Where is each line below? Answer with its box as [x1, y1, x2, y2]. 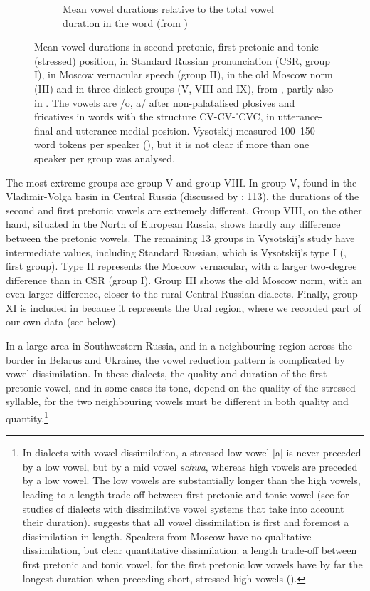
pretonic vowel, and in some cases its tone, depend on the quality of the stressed [6, 380, 356, 394]
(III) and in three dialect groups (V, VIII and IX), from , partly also [34, 80, 334, 95]
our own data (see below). [6, 314, 119, 329]
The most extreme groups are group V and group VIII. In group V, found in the [6, 174, 357, 189]
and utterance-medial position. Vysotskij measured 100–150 [56, 122, 315, 137]
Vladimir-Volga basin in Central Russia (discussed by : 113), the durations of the [6, 189, 359, 204]
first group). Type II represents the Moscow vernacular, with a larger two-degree [6, 258, 357, 273]
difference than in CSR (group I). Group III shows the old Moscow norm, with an [6, 272, 362, 287]
